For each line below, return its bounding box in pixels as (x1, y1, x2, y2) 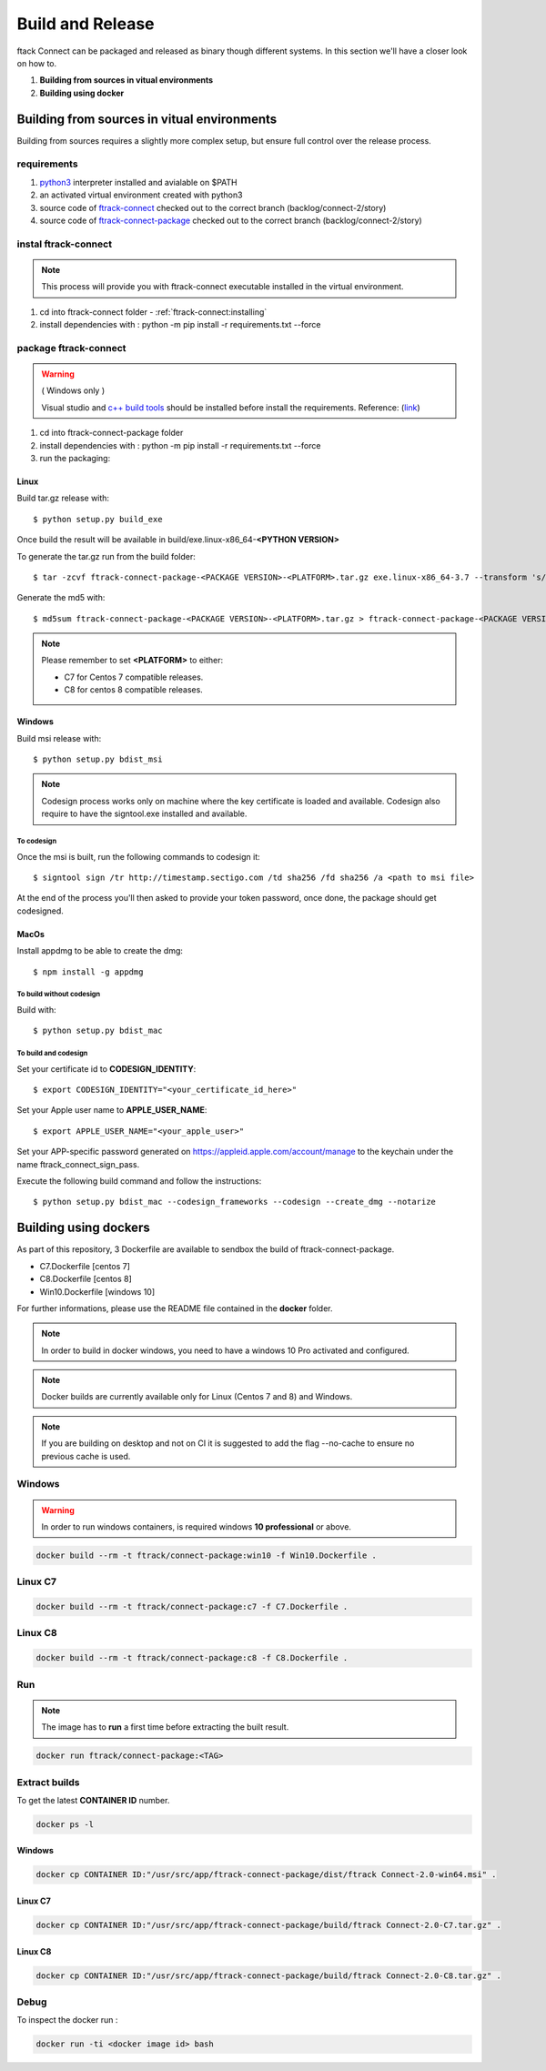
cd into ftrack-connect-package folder (39, 428, 184, 439)
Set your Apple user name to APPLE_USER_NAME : (16, 1105, 207, 1116)
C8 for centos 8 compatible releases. (64, 684, 204, 695)
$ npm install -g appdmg (33, 966, 144, 977)
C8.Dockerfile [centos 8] (39, 1274, 132, 1285)
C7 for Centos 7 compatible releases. (64, 672, 204, 682)
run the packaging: (39, 452, 111, 463)
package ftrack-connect (16, 341, 126, 354)
